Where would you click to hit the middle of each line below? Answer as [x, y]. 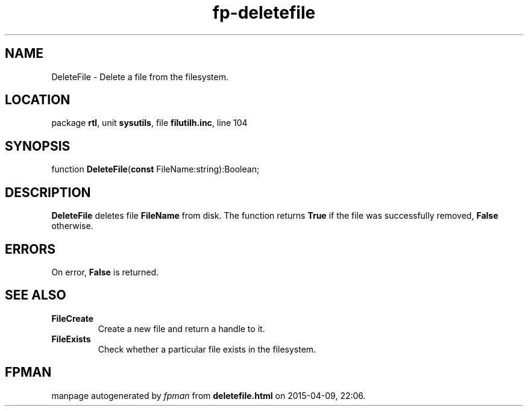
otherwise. [72, 226]
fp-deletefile [264, 13]
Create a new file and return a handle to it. [181, 328]
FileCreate [73, 318]
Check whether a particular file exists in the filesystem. [207, 349]
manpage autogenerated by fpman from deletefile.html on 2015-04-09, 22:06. [209, 395]
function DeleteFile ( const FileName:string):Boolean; [156, 169]
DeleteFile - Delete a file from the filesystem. [140, 77]
